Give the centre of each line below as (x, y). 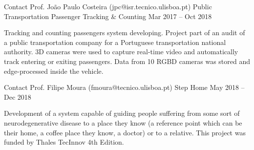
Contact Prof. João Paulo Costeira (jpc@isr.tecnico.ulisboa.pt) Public (108, 6)
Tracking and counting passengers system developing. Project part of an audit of (125, 32)
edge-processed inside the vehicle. (54, 71)
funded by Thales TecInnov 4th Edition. (64, 142)
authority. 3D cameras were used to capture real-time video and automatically (121, 52)
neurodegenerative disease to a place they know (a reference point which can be (123, 122)
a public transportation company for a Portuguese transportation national (115, 42)
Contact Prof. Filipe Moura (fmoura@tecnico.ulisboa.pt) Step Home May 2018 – (124, 87)
